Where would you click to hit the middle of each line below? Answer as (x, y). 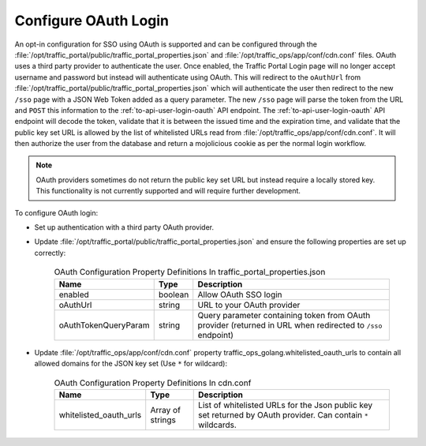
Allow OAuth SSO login (240, 294)
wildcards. (217, 425)
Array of (166, 410)
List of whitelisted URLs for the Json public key (286, 405)
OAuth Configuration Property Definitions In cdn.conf (153, 383)
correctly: (50, 253)
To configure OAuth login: (56, 212)
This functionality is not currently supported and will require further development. (168, 191)
